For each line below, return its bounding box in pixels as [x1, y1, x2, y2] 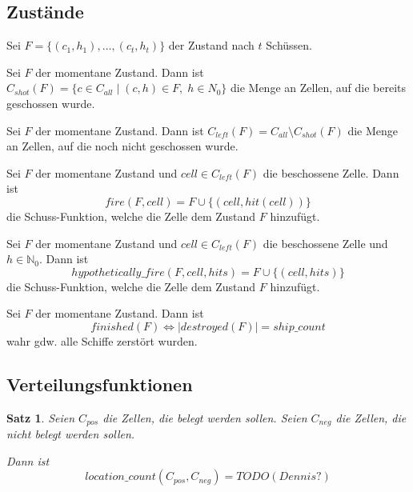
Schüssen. [266, 37, 312, 54]
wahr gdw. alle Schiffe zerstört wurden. [6, 332, 198, 349]
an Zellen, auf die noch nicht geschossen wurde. [6, 138, 239, 154]
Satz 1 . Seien [6, 409, 75, 426]
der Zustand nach [168, 37, 255, 54]
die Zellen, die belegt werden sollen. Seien [102, 409, 307, 426]
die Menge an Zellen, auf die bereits [231, 79, 407, 96]
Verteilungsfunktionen [6, 371, 193, 396]
